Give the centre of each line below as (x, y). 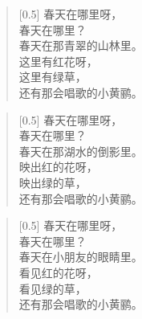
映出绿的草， (53, 182)
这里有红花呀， (58, 61)
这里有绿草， (53, 77)
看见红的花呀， (58, 272)
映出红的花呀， (58, 167)
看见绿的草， (53, 288)
